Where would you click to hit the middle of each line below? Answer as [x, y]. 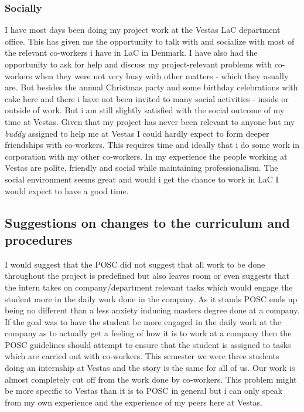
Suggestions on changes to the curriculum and [147, 222]
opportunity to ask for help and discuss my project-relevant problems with [138, 64]
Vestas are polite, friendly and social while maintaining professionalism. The [141, 168]
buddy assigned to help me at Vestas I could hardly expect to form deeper [137, 133]
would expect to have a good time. [67, 190]
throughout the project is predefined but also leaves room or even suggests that [147, 276]
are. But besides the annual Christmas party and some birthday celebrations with [151, 87]
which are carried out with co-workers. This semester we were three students [142, 356]
